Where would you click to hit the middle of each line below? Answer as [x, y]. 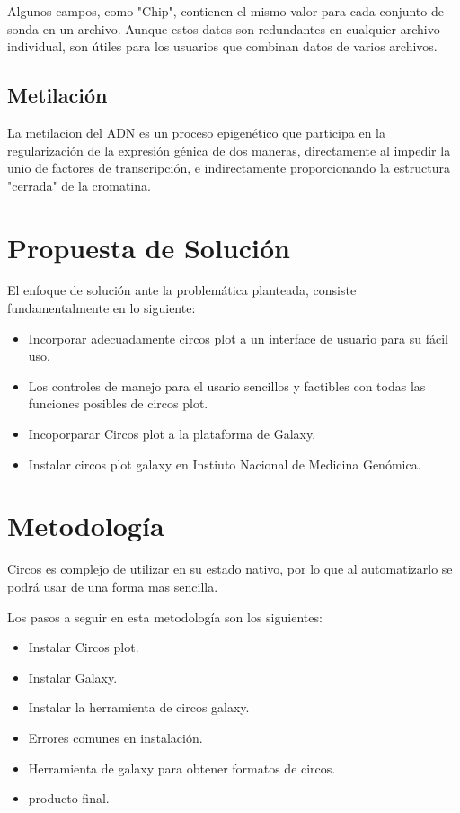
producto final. [69, 798]
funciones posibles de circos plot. [118, 403]
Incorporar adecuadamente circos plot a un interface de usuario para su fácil [238, 338]
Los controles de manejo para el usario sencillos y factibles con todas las [227, 385]
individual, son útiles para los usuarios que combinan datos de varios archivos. [222, 46]
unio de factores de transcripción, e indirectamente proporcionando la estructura [229, 168]
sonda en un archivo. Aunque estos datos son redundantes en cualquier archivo [224, 28]
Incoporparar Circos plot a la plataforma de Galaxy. [172, 434]
